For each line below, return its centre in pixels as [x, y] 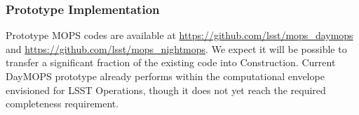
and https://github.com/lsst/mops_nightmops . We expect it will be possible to [176, 48]
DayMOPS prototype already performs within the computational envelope [165, 76]
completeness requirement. [62, 103]
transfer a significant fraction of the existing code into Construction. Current [171, 62]
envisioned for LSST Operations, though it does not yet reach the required [166, 90]
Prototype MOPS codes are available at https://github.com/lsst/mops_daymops [179, 35]
